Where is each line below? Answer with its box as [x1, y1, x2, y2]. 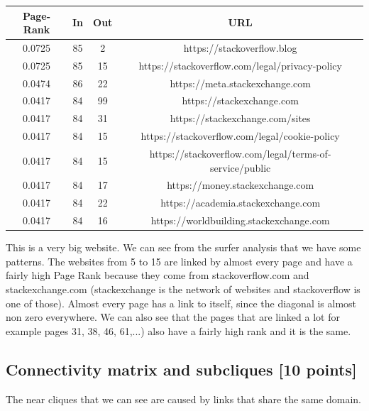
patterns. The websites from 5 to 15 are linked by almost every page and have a [6, 253, 353, 268]
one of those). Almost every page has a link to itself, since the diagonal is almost [6, 295, 357, 310]
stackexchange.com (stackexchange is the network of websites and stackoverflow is [6, 282, 360, 296]
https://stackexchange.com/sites [170, 111, 311, 126]
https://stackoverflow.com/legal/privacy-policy [138, 57, 342, 72]
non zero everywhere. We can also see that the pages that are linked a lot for [6, 309, 340, 324]
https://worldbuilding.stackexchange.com [150, 213, 330, 228]
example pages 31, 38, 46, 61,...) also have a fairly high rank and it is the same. [6, 323, 351, 338]
